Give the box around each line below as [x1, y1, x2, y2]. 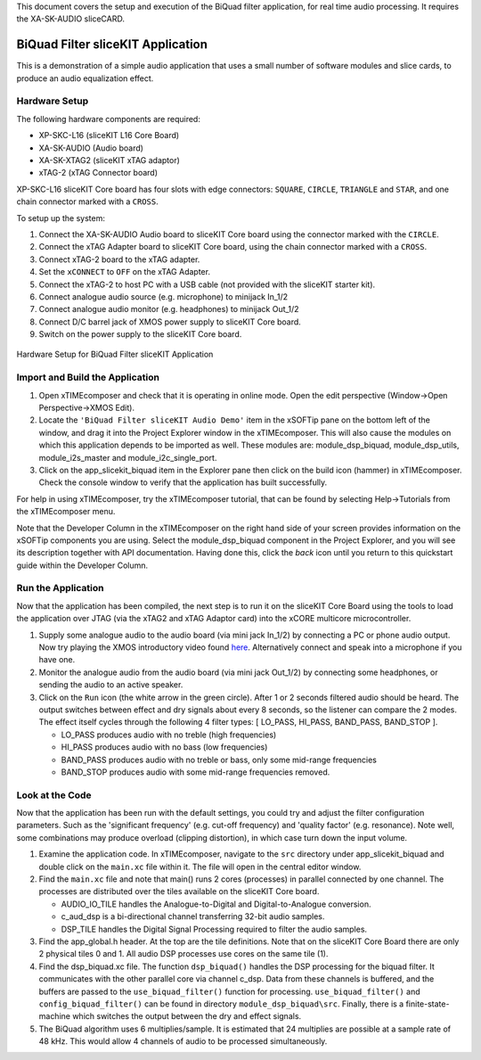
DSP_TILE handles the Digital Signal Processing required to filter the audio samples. [61, 924, 368, 934]
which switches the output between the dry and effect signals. [72, 1011, 302, 1022]
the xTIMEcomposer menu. [16, 506, 116, 517]
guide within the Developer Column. [16, 560, 149, 571]
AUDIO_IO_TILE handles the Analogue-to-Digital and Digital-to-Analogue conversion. [61, 899, 371, 909]
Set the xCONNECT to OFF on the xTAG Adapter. [38, 267, 211, 277]
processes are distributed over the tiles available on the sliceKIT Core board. [38, 886, 320, 897]
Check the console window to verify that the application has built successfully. [38, 477, 328, 488]
